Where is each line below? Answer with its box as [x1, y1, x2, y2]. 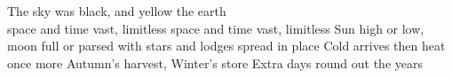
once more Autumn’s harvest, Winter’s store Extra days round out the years [7, 53, 423, 72]
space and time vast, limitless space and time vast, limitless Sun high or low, [7, 19, 424, 37]
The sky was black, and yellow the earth [7, 2, 226, 19]
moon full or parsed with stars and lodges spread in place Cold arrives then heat [7, 36, 446, 55]
